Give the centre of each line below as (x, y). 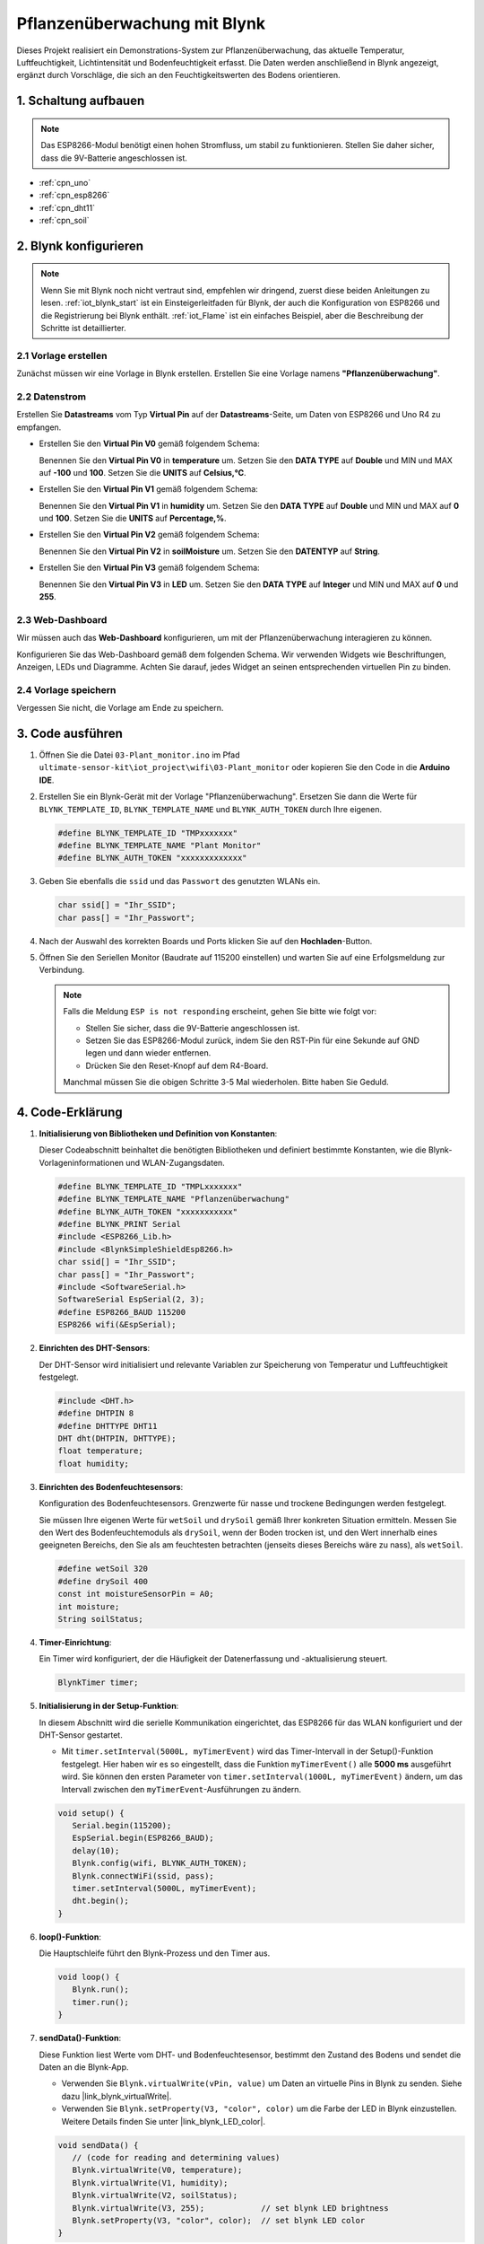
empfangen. (39, 427)
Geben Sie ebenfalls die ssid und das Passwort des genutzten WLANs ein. (180, 881)
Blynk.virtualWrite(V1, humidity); (150, 2183)
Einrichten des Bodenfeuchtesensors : (111, 1486)
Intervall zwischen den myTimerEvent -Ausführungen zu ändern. (181, 1789)
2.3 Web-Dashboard (62, 619)
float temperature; (100, 1451)
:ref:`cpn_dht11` (67, 207)
